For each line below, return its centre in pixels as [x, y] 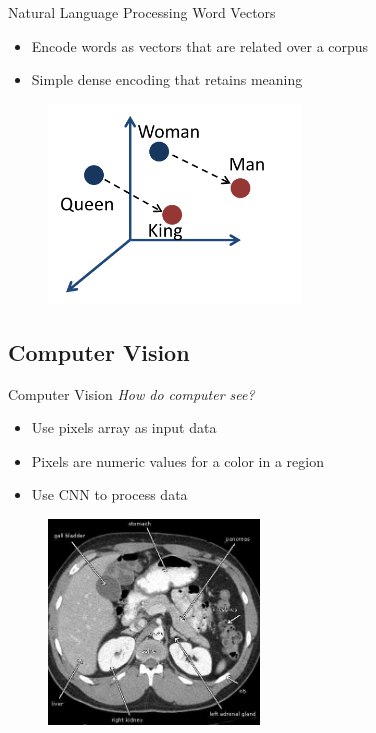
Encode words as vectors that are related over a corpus [200, 45]
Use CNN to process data [109, 494]
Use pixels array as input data [124, 427]
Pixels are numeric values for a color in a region [177, 460]
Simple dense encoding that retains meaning [167, 79]
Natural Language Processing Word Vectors [142, 12]
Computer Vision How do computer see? [131, 393]
